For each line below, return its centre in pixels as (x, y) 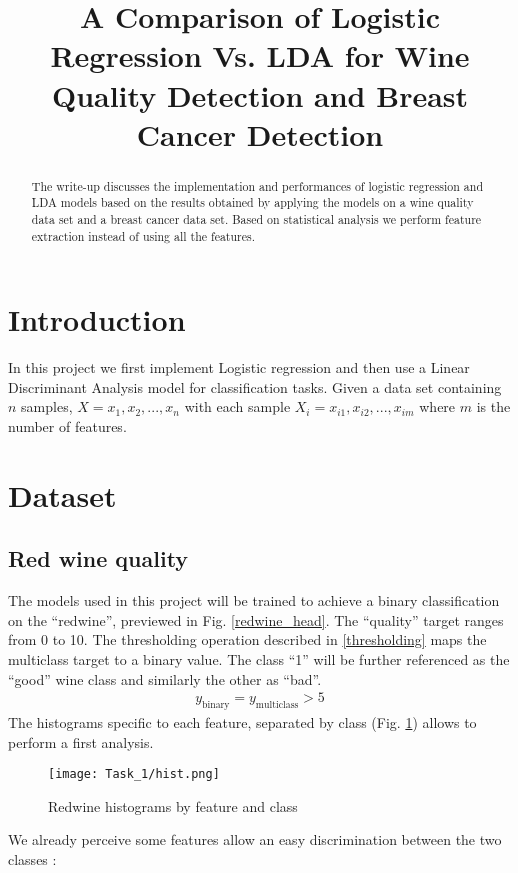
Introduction (97, 319)
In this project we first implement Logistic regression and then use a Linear (239, 367)
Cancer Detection (260, 133)
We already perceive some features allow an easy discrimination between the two (255, 839)
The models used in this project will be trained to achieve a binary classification (254, 600)
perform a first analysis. (81, 741)
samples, (47, 406)
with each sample (237, 406)
